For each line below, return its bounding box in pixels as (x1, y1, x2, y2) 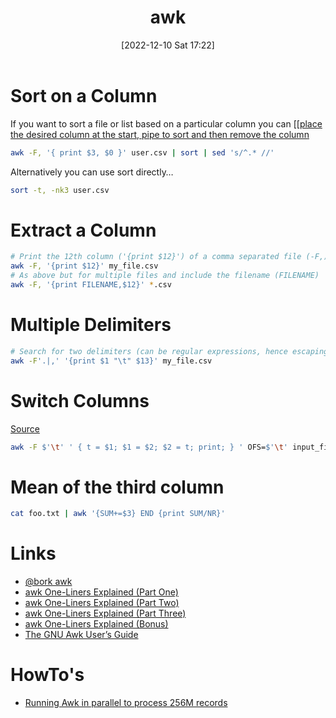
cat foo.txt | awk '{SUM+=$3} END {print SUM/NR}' (10, 509, 226, 519)
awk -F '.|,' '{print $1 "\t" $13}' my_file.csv (10, 356, 213, 366)
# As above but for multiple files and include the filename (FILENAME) (10, 271, 320, 281)
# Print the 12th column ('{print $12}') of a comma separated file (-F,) (10, 252, 329, 262)
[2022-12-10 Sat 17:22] (121, 39, 215, 51)
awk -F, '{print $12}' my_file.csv (10, 261, 159, 271)
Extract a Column (10, 219, 157, 241)
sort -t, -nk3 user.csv (10, 185, 110, 195)
